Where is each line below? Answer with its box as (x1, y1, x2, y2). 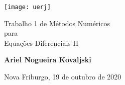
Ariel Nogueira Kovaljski (4, 54, 91, 65)
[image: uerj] (4, 4, 51, 11)
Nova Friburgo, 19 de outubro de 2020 (4, 71, 121, 82)
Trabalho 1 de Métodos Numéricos (4, 18, 110, 28)
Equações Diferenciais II (4, 37, 78, 48)
